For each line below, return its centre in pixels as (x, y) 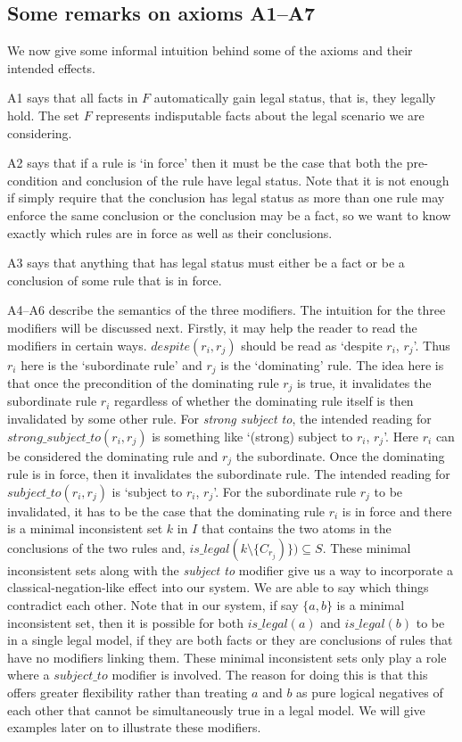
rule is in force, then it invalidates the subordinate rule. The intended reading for (229, 474)
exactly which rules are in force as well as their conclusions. (170, 232)
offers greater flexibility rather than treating (128, 692)
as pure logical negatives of (370, 692)
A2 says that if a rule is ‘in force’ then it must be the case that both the (205, 163)
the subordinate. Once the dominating (340, 455)
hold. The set (43, 115)
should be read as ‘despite (312, 345)
